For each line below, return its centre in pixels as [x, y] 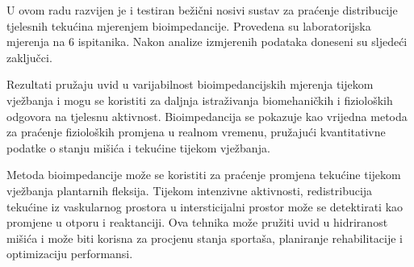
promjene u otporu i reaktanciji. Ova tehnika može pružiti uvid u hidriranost [197, 222]
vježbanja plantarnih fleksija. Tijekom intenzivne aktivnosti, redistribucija [190, 190]
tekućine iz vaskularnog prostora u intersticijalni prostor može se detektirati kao [205, 206]
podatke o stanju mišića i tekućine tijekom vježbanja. [138, 147]
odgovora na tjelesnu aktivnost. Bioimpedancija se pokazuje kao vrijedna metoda [207, 116]
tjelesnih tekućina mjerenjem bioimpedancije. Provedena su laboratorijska [189, 25]
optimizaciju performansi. [70, 254]
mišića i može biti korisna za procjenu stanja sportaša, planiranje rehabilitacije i [205, 238]
